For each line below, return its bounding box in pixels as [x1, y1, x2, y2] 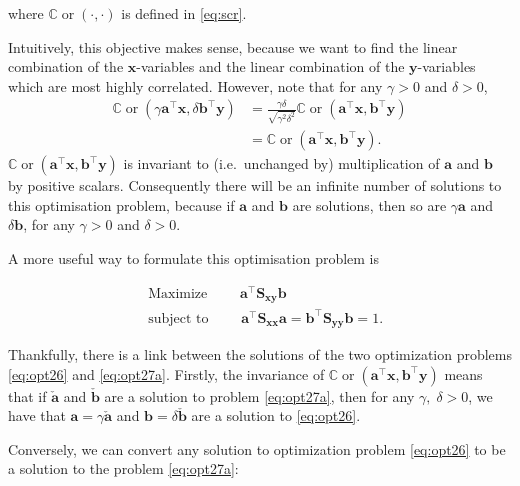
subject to [148, 311, 209, 326]
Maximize [148, 286, 208, 301]
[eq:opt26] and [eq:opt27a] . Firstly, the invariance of [8, 363, 325, 384]
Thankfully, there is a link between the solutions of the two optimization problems [8, 344, 513, 365]
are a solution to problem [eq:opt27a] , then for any [104, 385, 415, 406]
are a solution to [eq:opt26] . [191, 405, 361, 426]
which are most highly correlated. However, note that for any [8, 75, 383, 96]
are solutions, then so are [292, 194, 447, 215]
